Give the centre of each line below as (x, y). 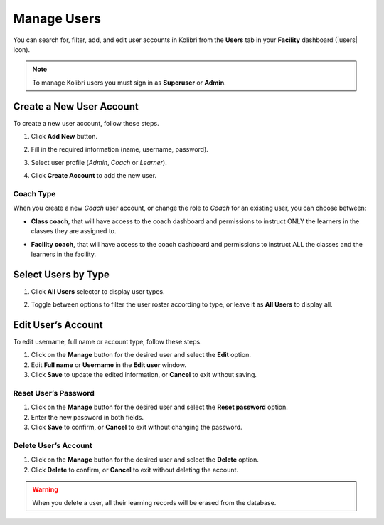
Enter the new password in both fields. (87, 417)
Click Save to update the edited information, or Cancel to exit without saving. (144, 375)
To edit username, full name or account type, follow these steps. (107, 342)
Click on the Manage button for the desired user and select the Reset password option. (159, 407)
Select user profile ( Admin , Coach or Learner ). (99, 162)
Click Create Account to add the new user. (94, 176)
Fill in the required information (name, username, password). (120, 149)
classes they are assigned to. (74, 231)
